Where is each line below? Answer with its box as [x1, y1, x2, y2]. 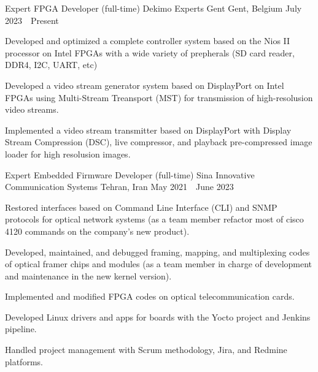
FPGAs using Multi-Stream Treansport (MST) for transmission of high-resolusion [5, 91, 313, 104]
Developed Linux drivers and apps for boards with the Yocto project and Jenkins [5, 310, 311, 323]
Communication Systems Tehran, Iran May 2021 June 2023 [5, 180, 234, 193]
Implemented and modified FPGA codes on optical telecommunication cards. [5, 290, 295, 303]
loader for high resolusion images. [5, 147, 131, 160]
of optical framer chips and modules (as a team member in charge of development [5, 257, 312, 270]
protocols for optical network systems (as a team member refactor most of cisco [5, 213, 304, 226]
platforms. [5, 355, 43, 368]
